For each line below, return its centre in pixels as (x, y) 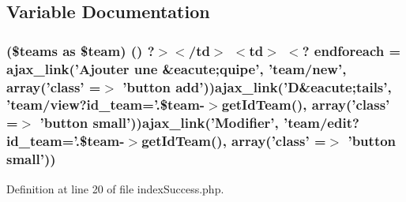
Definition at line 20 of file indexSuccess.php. (115, 188)
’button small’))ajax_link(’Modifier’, (159, 123)
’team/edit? (321, 123)
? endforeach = (351, 50)
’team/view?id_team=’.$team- (106, 105)
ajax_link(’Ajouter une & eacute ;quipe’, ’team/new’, (177, 68)
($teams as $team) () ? (81, 50)
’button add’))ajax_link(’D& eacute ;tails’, (257, 86)
